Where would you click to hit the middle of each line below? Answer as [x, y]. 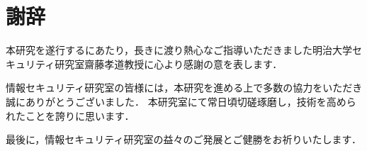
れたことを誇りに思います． [70, 115]
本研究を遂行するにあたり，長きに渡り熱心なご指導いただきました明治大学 [179, 50]
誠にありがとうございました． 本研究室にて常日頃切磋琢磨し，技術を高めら [181, 101]
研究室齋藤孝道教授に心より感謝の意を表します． [169, 63]
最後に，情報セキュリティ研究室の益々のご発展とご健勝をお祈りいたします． [183, 139]
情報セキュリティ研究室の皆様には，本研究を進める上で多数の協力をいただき [184, 88]
